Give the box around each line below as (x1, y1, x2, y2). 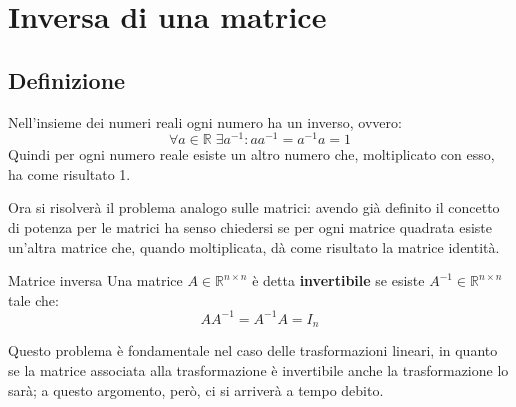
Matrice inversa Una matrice (8, 270, 183, 291)
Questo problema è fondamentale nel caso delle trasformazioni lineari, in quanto (8, 340, 498, 361)
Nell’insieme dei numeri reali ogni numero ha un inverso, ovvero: (8, 111, 402, 132)
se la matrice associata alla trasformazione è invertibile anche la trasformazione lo (8, 359, 509, 380)
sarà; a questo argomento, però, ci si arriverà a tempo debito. (8, 379, 384, 400)
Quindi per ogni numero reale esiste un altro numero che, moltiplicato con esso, (8, 144, 495, 165)
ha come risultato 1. (8, 163, 131, 184)
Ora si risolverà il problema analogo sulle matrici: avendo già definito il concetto (8, 197, 500, 218)
